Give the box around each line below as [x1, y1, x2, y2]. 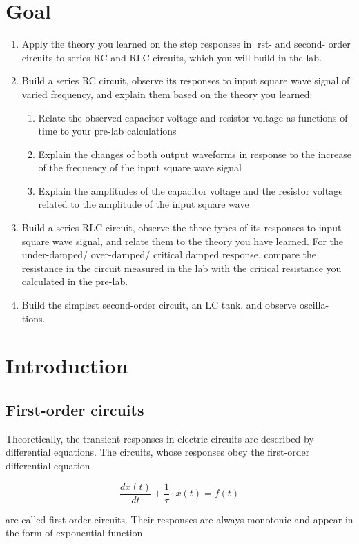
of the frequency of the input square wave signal [38, 160, 242, 175]
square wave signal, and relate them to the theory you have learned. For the [21, 233, 344, 248]
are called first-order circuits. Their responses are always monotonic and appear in [6, 512, 353, 526]
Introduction [6, 351, 128, 380]
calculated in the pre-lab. [21, 274, 128, 289]
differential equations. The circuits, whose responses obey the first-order [6, 445, 310, 459]
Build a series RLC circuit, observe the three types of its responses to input [21, 220, 342, 235]
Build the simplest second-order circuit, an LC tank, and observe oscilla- [21, 298, 329, 312]
